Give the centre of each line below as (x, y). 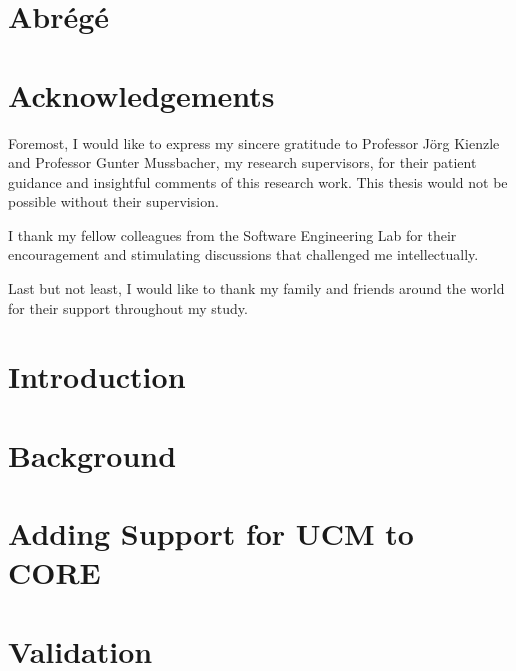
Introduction (97, 376)
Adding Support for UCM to (211, 533)
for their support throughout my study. (128, 307)
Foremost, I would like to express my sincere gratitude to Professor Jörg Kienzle (254, 142)
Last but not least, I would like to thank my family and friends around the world (256, 288)
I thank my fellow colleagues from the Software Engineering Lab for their (232, 234)
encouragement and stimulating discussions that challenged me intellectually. (243, 254)
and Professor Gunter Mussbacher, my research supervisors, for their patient (242, 162)
